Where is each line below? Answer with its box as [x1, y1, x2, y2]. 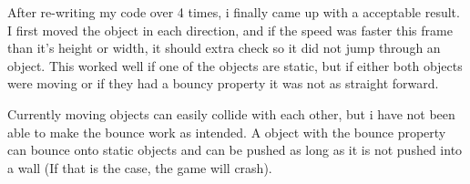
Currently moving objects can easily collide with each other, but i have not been [7, 104, 455, 123]
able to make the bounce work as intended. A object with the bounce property [7, 122, 446, 141]
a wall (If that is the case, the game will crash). [7, 158, 272, 177]
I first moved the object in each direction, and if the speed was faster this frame [7, 20, 453, 39]
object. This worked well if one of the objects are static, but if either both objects [7, 56, 463, 75]
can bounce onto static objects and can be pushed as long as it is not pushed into [7, 140, 463, 159]
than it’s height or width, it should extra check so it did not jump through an [7, 38, 441, 57]
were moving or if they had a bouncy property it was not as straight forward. [7, 74, 439, 93]
